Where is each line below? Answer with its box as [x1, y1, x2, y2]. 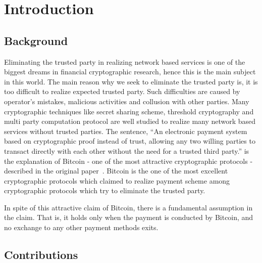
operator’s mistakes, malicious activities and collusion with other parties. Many [4, 96, 249, 106]
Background [4, 32, 68, 48]
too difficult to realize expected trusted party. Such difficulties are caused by [4, 86, 240, 97]
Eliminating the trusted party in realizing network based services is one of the [4, 56, 245, 67]
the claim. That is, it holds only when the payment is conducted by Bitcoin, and [4, 212, 253, 223]
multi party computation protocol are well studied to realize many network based [4, 116, 256, 126]
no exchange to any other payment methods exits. [4, 222, 159, 233]
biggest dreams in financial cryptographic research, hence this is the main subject [4, 66, 256, 77]
